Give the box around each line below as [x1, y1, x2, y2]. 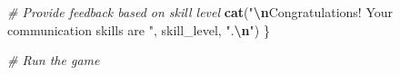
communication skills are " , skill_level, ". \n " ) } [7, 20, 270, 39]
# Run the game [7, 51, 100, 70]
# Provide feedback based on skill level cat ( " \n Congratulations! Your [7, 3, 394, 21]
